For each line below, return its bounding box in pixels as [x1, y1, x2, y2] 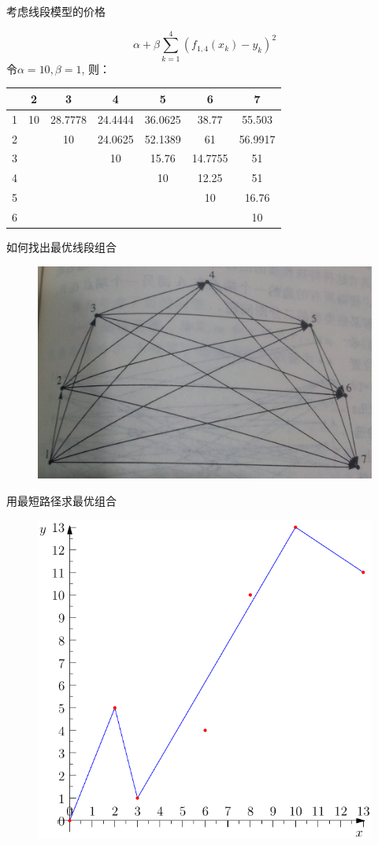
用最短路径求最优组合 [6, 493, 117, 509]
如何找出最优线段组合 [6, 238, 117, 255]
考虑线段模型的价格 [6, 3, 106, 19]
